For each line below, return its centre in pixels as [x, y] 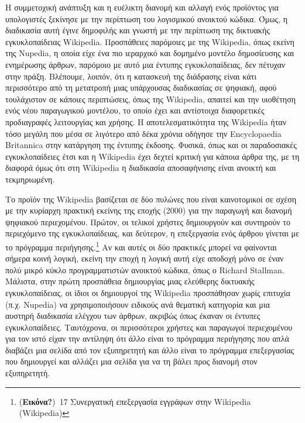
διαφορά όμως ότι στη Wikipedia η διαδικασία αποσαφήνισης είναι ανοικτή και [141, 168]
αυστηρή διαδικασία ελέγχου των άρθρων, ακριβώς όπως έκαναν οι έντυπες [133, 316]
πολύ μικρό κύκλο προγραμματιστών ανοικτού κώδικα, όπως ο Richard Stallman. [145, 269]
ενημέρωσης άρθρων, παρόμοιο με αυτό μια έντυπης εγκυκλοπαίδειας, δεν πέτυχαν [145, 64]
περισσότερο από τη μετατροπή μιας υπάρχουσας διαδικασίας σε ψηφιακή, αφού [141, 87]
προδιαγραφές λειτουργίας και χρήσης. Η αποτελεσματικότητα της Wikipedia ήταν [146, 121]
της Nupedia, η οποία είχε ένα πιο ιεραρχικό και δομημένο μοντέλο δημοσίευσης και [150, 53]
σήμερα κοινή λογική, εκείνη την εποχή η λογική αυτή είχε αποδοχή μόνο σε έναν [145, 258]
